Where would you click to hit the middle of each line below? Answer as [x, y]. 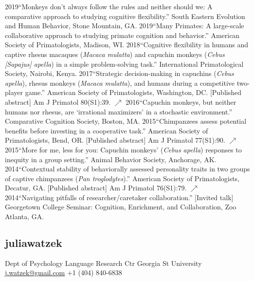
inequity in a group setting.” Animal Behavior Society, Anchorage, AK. [111, 159]
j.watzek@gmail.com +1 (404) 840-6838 [63, 272]
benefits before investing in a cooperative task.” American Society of [107, 130]
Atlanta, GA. [25, 216]
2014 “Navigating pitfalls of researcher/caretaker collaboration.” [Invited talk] [119, 197]
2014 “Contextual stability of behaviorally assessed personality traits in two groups [127, 169]
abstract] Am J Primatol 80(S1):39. [58, 102]
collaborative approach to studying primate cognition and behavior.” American [122, 35]
